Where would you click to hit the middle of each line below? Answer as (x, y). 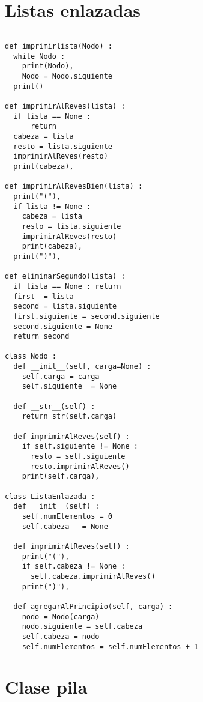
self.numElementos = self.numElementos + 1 (110, 646)
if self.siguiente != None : (80, 446)
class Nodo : (31, 356)
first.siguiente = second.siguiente (86, 316)
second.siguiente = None (63, 326)
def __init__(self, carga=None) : (82, 367)
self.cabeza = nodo (61, 636)
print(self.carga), (61, 477)
